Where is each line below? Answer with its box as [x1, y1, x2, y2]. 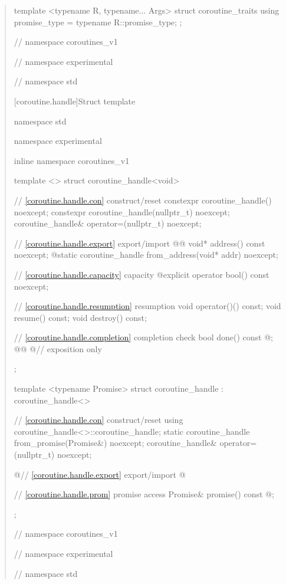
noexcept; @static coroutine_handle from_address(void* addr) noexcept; [14, 248, 278, 261]
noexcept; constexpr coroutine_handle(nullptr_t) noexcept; [14, 205, 230, 218]
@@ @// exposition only [14, 342, 102, 355]
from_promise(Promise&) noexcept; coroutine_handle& [14, 437, 217, 449]
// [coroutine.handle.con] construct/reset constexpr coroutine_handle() [14, 193, 272, 206]
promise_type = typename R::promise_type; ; [14, 15, 182, 28]
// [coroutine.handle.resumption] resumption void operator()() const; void [14, 300, 281, 312]
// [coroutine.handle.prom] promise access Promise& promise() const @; [14, 488, 274, 500]
